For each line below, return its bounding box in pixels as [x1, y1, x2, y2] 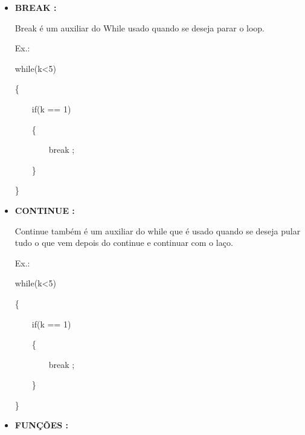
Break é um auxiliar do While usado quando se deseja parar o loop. [14, 21, 265, 34]
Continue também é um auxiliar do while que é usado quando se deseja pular [14, 224, 301, 237]
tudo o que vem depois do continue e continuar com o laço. [14, 236, 233, 249]
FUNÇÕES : [14, 419, 69, 431]
